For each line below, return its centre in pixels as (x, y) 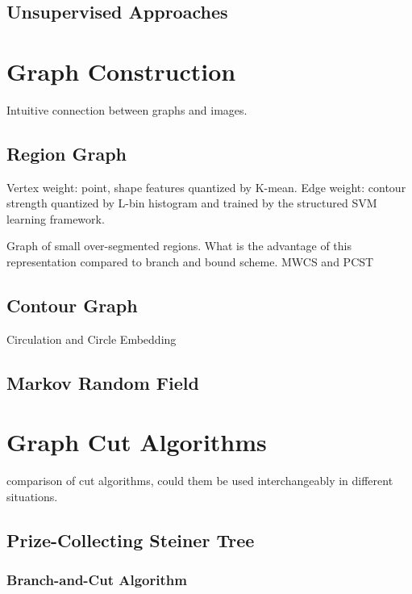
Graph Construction (121, 71)
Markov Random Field (103, 382)
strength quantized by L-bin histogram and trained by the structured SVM (192, 203)
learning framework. (56, 218)
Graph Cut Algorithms (137, 442)
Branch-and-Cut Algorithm (97, 580)
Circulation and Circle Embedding (92, 339)
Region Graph (67, 153)
